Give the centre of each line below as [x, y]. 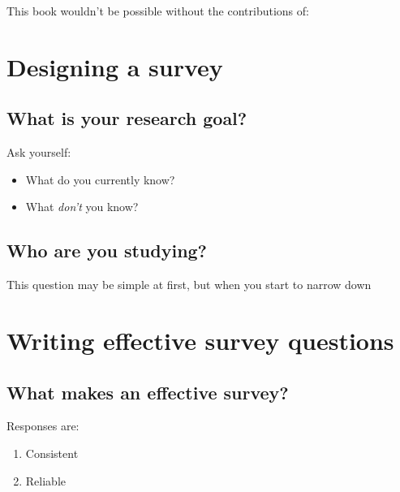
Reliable [45, 480]
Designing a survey [115, 66]
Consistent [52, 453]
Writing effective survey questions [200, 340]
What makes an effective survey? [148, 392]
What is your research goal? [127, 118]
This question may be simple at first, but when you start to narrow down [189, 285]
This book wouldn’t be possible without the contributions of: [158, 11]
